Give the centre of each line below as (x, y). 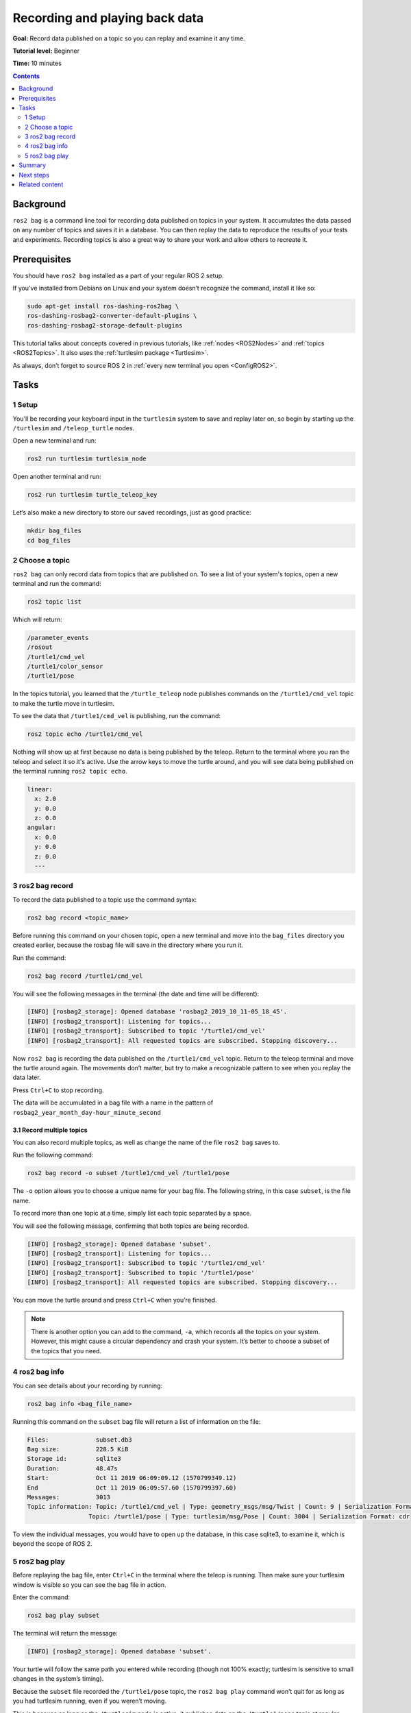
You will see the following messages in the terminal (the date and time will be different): (136, 994)
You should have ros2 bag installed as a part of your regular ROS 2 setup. (118, 275)
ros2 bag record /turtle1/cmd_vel (85, 976)
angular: (42, 828)
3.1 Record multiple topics (50, 1130)
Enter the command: (41, 1597)
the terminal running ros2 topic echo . (70, 771)
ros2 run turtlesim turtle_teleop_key (92, 495)
